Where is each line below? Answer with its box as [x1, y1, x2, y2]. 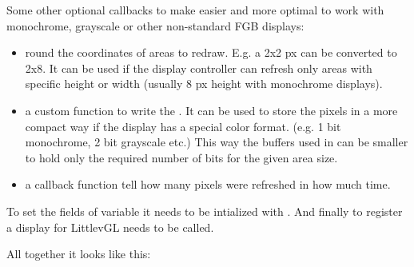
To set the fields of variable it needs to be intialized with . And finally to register [6, 202, 403, 219]
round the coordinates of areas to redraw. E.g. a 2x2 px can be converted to [25, 44, 397, 61]
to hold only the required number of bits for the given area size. [25, 149, 338, 165]
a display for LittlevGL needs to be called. [6, 218, 214, 235]
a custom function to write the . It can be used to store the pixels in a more [25, 102, 398, 118]
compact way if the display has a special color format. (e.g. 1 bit [25, 118, 341, 134]
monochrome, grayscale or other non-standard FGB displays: [6, 17, 305, 34]
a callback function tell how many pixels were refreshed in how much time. [25, 176, 391, 193]
